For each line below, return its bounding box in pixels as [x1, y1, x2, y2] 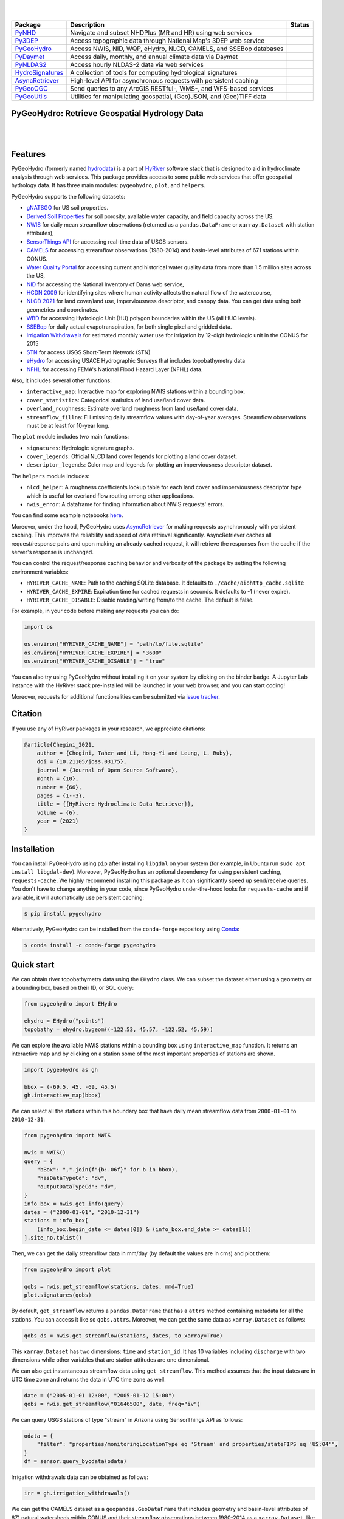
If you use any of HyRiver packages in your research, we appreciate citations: [11, 725, 206, 732]
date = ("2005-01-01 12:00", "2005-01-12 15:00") [24, 1392, 175, 1399]
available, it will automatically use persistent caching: [11, 894, 145, 901]
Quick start [11, 959, 55, 970]
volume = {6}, [36, 809, 79, 816]
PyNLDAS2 [15, 60, 47, 69]
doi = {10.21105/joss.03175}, [36, 758, 127, 765]
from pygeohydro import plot [24, 1266, 111, 1273]
